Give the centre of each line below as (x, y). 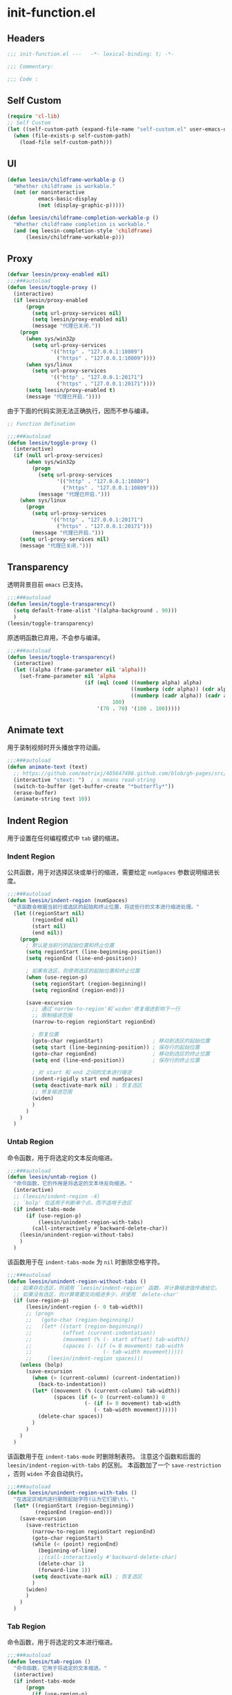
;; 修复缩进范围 (52, 1092)
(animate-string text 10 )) (52, 799)
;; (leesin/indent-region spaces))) (84, 1359)
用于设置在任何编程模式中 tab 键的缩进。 (65, 839)
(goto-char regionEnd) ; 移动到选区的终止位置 (121, 1053)
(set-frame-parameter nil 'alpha (68, 676)
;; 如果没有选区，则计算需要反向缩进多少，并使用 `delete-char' (96, 1294)
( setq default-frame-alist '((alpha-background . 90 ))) (95, 610)
